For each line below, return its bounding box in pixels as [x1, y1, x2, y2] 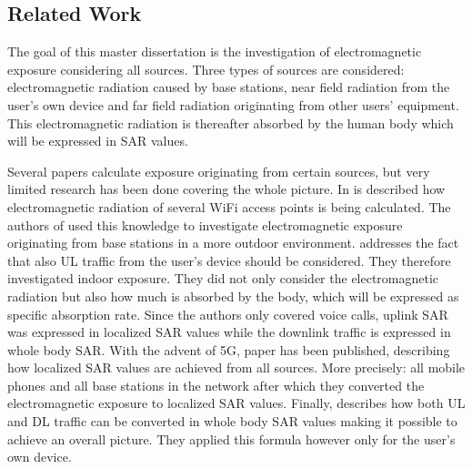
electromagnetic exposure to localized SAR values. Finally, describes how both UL [7, 393, 466, 413]
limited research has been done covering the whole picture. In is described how [7, 179, 446, 199]
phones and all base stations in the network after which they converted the [7, 375, 425, 394]
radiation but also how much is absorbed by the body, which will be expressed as [7, 286, 459, 305]
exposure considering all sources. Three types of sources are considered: [7, 59, 405, 78]
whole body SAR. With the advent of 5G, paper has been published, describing [7, 340, 450, 359]
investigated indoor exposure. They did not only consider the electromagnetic [7, 269, 439, 288]
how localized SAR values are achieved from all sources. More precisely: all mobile [7, 358, 466, 377]
